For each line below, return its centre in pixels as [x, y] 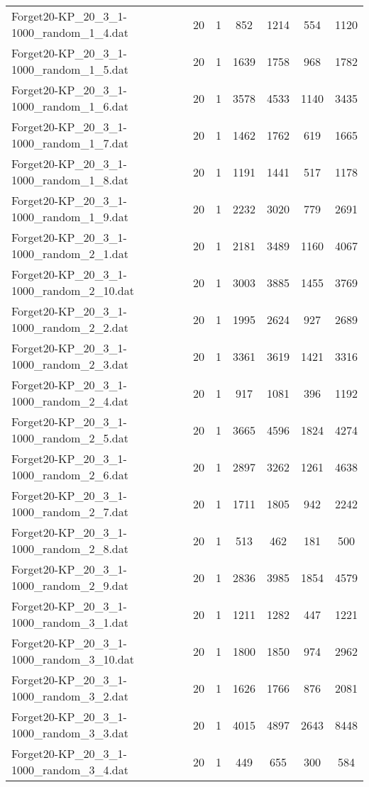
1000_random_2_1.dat [70, 253]
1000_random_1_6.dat [70, 106]
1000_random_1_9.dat [70, 217]
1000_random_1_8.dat [70, 180]
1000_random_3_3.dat [70, 733]
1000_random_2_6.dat [70, 475]
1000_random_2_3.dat [70, 364]
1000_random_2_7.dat [70, 512]
